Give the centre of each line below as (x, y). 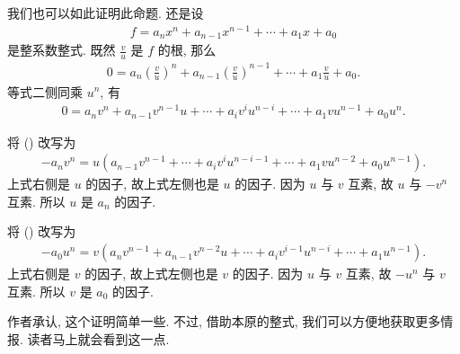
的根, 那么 (187, 50)
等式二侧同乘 (45, 91)
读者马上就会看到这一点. (98, 338)
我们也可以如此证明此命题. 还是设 (106, 13)
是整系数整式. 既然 (62, 50)
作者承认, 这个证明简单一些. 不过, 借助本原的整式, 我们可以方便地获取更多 (224, 321)
